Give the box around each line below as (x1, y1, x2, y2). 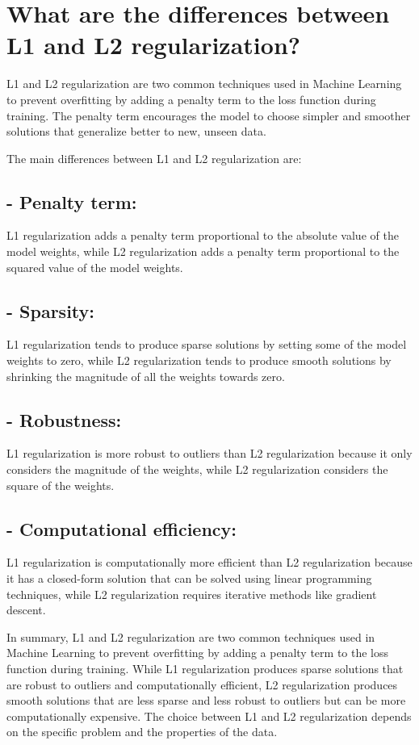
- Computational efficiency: (6, 516, 237, 541)
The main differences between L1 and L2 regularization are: (6, 149, 302, 166)
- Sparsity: (6, 298, 95, 323)
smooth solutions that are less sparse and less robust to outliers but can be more (6, 692, 406, 709)
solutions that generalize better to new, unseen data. (6, 123, 266, 140)
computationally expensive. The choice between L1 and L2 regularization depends (6, 707, 412, 724)
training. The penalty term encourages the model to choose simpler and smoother (6, 107, 411, 123)
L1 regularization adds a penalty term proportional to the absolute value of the (6, 227, 399, 244)
